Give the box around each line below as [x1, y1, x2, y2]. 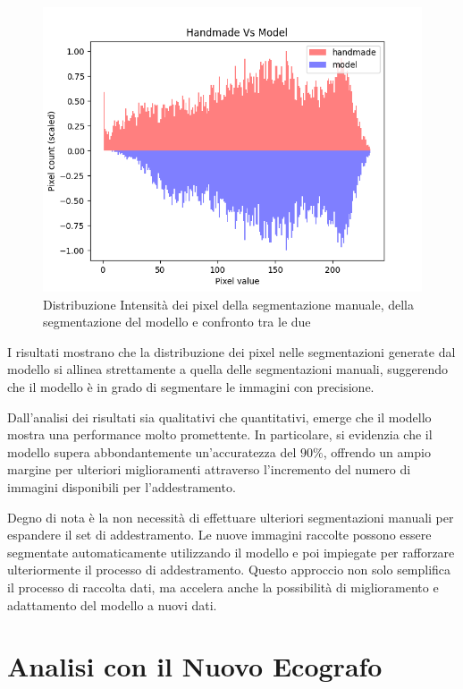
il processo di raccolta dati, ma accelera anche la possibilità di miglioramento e [7, 577, 439, 596]
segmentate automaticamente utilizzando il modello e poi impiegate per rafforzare [7, 542, 455, 561]
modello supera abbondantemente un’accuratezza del [7, 442, 297, 461]
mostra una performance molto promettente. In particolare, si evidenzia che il [7, 425, 433, 444]
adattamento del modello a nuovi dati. [7, 595, 217, 614]
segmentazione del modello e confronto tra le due [43, 312, 311, 331]
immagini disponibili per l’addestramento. [7, 477, 236, 496]
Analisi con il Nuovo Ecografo [7, 648, 383, 685]
